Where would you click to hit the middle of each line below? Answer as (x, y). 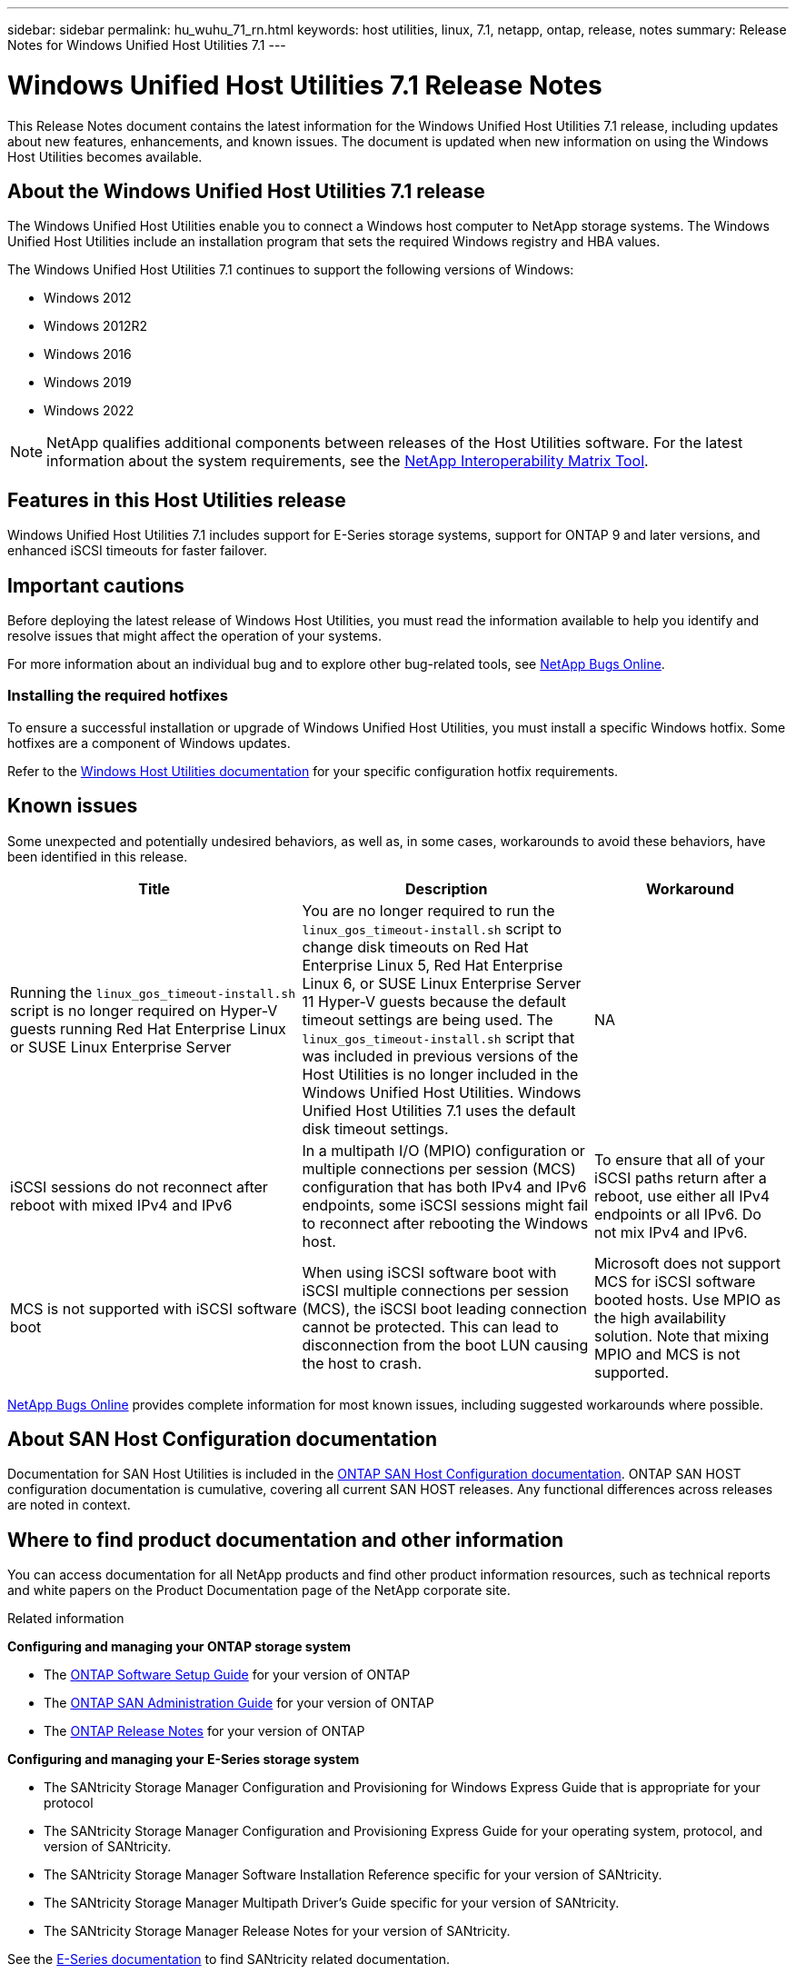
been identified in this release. (98, 856)
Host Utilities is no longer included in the (440, 1074)
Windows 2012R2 (96, 326)
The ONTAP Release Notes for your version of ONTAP (204, 1731)
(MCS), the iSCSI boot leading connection (444, 1308)
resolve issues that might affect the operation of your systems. (195, 636)
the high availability (660, 1317)
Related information (66, 1619)
